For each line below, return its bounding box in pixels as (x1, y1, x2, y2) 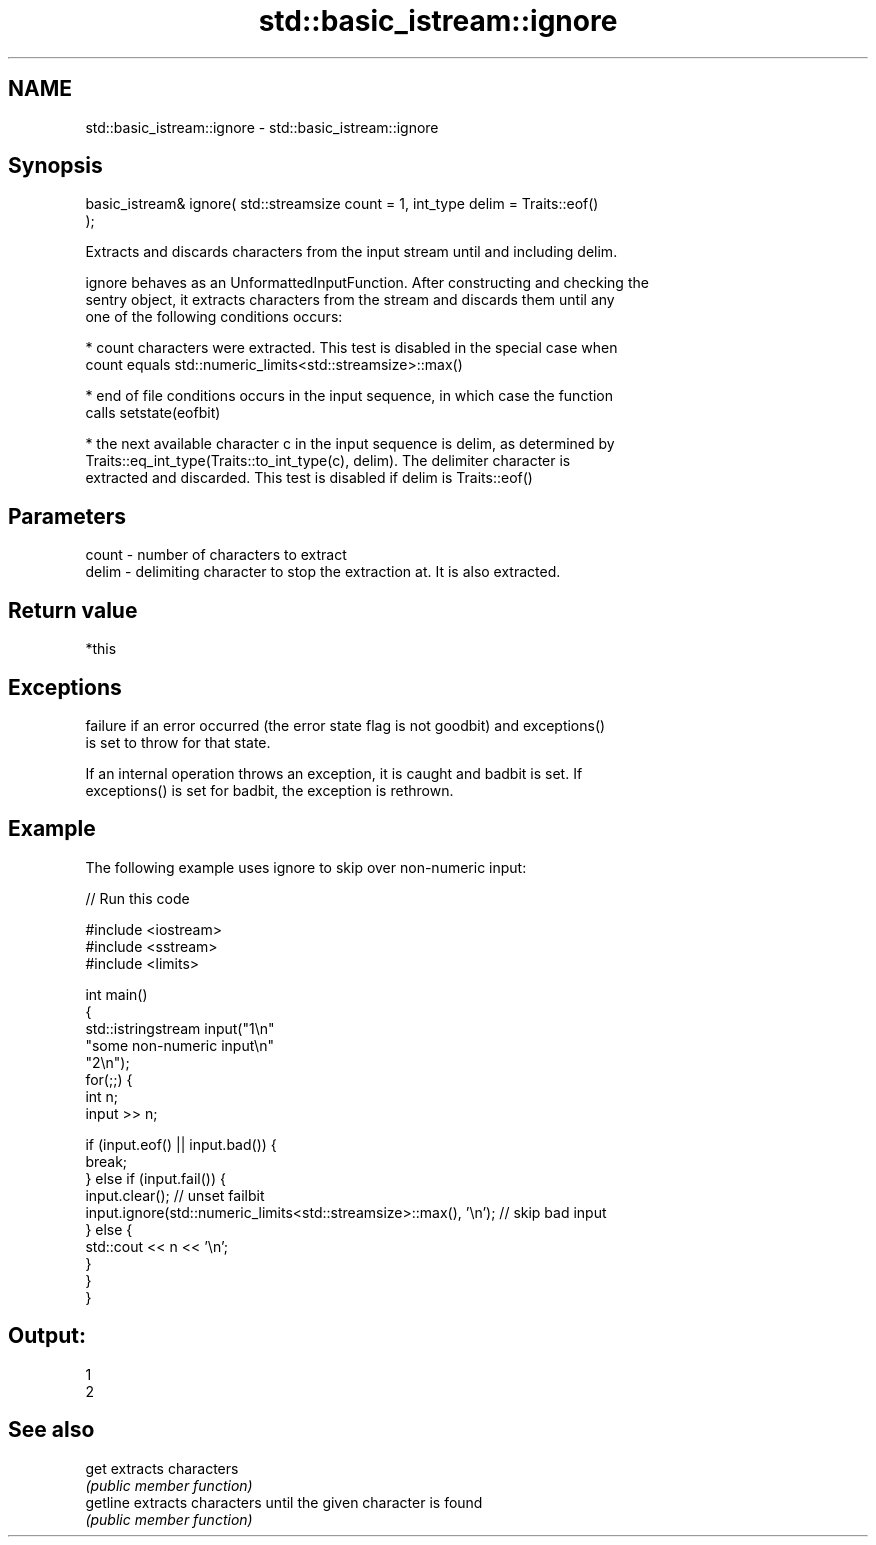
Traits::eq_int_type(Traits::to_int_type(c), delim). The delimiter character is (85, 452, 571, 470)
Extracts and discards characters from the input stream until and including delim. (85, 243, 618, 261)
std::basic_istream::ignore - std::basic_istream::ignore (85, 118, 439, 136)
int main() (85, 985, 148, 1003)
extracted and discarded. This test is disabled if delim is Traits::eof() (85, 469, 533, 487)
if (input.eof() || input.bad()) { (85, 1135, 277, 1153)
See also (8, 1417, 95, 1443)
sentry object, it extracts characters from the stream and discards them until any (85, 291, 615, 309)
